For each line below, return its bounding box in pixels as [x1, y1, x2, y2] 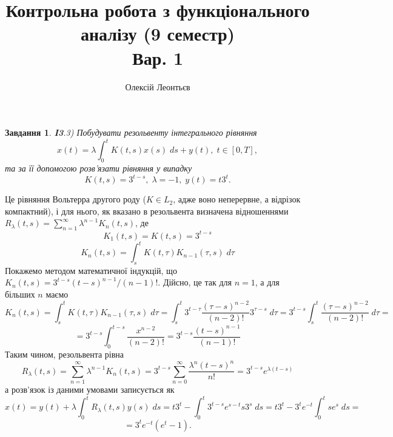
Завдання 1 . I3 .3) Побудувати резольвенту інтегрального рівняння [5, 126, 257, 139]
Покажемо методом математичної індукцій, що [5, 264, 177, 276]
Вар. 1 [132, 45, 183, 70]
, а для [255, 276, 280, 289]
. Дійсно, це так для [158, 276, 232, 289]
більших [5, 288, 35, 301]
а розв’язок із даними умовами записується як [5, 383, 175, 396]
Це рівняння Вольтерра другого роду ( [5, 193, 146, 205]
